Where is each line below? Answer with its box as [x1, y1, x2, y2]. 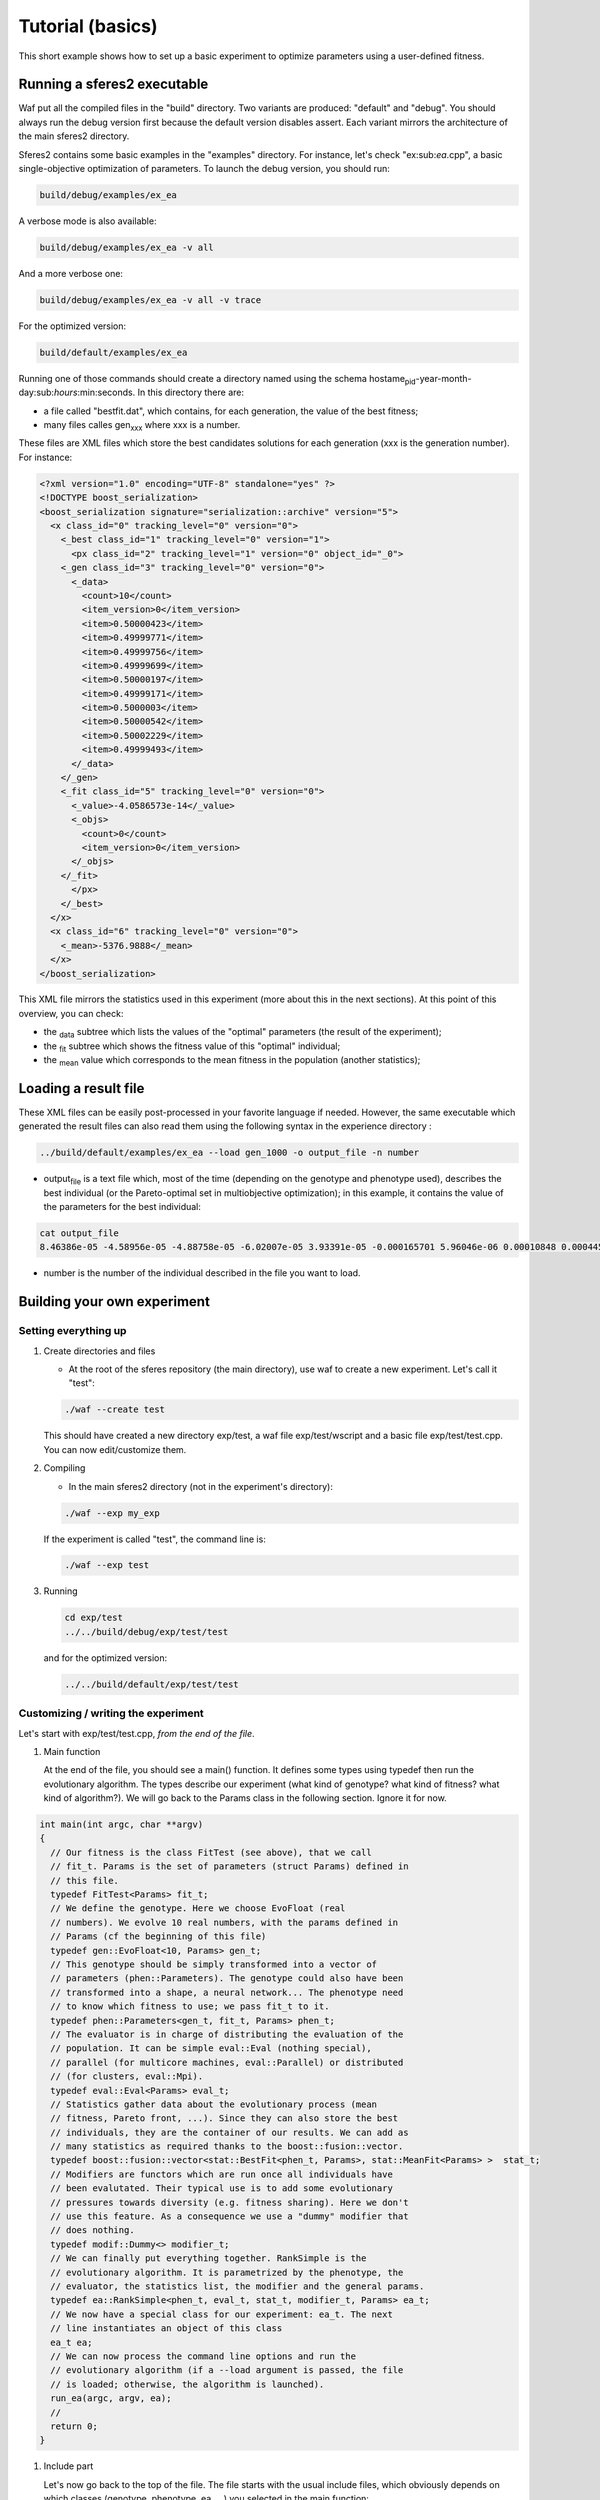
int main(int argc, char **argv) [39, 1819, 204, 1830]
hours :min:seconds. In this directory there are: [53, 386, 245, 399]
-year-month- [415, 372, 472, 384]
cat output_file [39, 1228, 120, 1239]
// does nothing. [50, 2225, 135, 2236]
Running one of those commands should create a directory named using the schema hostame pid [18, 372, 416, 387]
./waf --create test [64, 1404, 165, 1415]
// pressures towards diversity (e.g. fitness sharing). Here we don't [50, 2196, 409, 2208]
